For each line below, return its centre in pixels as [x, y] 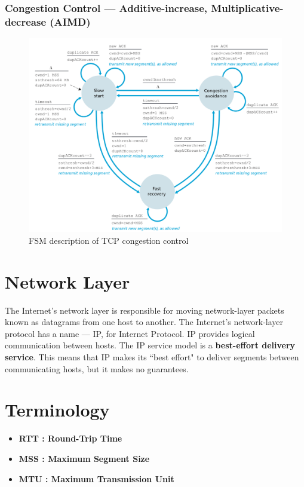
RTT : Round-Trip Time [70, 438]
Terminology [57, 410]
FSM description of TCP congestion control [109, 240]
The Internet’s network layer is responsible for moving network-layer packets [145, 310]
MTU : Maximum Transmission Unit [96, 478]
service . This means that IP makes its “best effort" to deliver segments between [152, 357]
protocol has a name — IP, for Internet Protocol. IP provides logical [130, 333]
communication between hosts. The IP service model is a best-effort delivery [150, 345]
